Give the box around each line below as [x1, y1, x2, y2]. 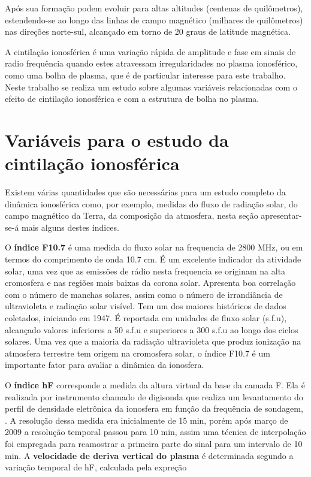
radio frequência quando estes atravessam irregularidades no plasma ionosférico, [5, 57, 298, 70]
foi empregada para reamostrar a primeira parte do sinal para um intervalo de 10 [5, 437, 303, 449]
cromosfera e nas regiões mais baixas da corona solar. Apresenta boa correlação [5, 276, 296, 289]
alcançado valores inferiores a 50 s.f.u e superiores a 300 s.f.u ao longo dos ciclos [5, 323, 298, 336]
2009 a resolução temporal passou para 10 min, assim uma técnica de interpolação [5, 425, 306, 438]
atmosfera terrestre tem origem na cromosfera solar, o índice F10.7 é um [5, 346, 270, 359]
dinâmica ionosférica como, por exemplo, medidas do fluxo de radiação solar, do [5, 197, 298, 210]
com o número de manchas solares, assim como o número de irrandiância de [5, 288, 283, 300]
